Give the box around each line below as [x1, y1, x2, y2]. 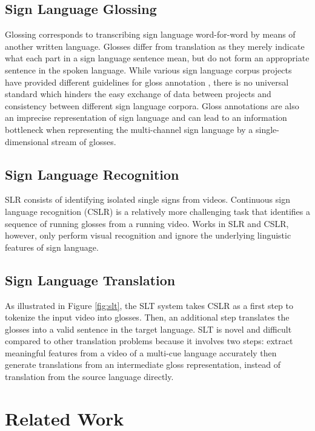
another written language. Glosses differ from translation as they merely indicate [5, 39, 305, 52]
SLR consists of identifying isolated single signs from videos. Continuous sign [5, 193, 290, 206]
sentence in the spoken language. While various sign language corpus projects [5, 63, 292, 76]
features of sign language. [5, 240, 99, 253]
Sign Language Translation [5, 270, 176, 289]
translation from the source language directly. [5, 370, 174, 383]
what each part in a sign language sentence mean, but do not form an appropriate [5, 52, 310, 64]
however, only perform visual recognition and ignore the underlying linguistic [5, 229, 291, 242]
